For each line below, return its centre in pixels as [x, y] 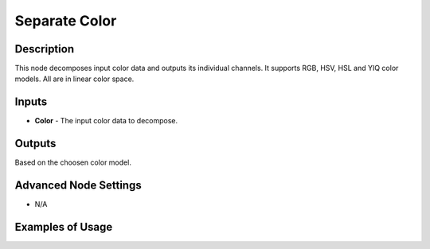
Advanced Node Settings [78, 186]
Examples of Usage [64, 227]
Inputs [31, 102]
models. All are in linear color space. [74, 79]
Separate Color [66, 21]
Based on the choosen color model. [73, 162]
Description [45, 49]
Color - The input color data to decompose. [106, 121]
